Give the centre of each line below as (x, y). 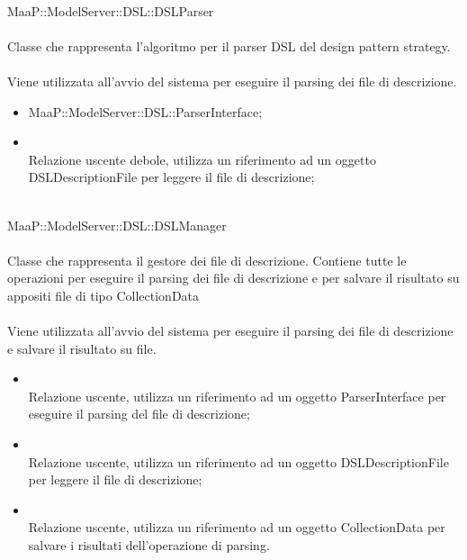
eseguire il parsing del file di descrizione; (139, 414)
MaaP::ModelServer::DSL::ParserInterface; (145, 111)
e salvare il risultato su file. (82, 348)
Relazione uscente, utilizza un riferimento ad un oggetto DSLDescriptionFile (238, 461)
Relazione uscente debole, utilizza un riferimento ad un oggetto (202, 159)
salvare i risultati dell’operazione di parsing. (149, 545)
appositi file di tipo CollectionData (103, 295)
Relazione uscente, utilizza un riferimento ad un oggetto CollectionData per (237, 527)
